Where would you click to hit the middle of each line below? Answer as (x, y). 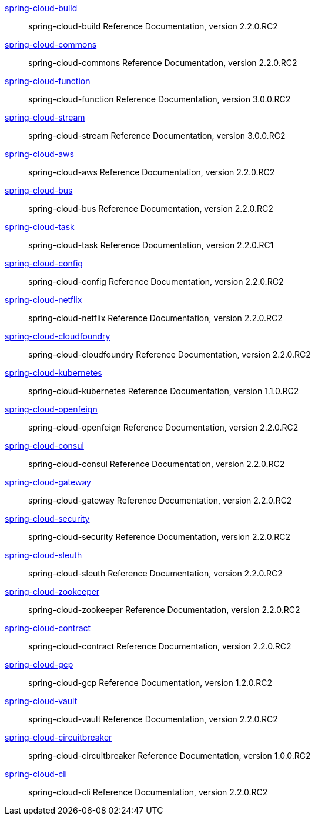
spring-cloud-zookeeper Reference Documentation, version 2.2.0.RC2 (164, 610)
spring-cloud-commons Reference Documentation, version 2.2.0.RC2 (163, 63)
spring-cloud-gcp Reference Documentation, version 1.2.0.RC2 (150, 683)
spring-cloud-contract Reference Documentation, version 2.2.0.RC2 (160, 646)
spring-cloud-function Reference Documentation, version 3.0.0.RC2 (160, 99)
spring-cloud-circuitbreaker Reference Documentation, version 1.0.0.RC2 (170, 756)
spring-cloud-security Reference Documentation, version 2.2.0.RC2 (159, 537)
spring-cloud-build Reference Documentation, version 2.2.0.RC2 (153, 26)
